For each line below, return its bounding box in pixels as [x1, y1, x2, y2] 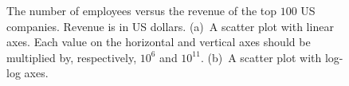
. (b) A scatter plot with [200, 49, 322, 65]
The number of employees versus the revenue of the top [6, 2, 277, 18]
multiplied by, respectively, [6, 49, 137, 65]
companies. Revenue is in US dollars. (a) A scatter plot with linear [6, 18, 334, 34]
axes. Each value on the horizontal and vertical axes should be [6, 33, 311, 50]
